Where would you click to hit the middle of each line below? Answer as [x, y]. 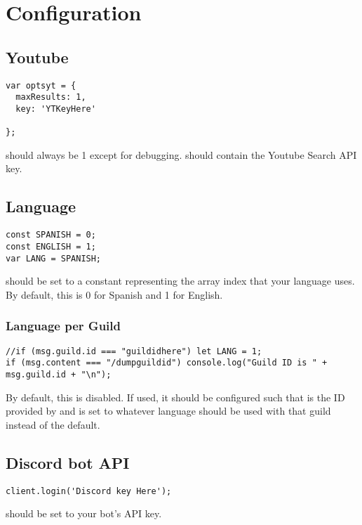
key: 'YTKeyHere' [56, 109]
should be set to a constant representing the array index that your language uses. [180, 281]
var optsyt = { [41, 85]
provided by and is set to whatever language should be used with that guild [168, 411]
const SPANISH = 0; [51, 235]
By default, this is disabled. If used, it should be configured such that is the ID [175, 397]
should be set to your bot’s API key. [84, 513]
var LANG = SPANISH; [54, 258]
